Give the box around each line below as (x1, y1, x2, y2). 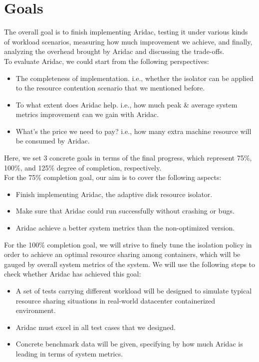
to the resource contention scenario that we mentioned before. (15, 82, 205, 93)
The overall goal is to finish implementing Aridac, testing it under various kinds (4, 26, 248, 37)
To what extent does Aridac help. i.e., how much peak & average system (15, 99, 238, 109)
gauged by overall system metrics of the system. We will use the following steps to (4, 258, 256, 269)
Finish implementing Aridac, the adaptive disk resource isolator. (15, 188, 213, 199)
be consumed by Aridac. (15, 135, 90, 146)
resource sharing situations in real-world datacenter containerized (15, 295, 215, 305)
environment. (15, 305, 56, 315)
